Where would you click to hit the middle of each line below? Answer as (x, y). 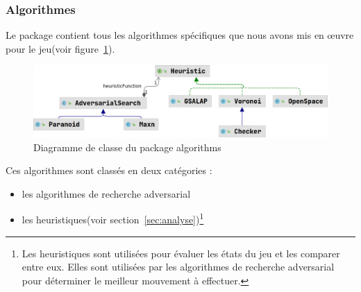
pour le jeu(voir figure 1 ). (60, 48)
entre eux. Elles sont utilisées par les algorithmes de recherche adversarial (178, 267)
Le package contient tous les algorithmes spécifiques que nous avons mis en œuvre (180, 35)
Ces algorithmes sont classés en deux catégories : (109, 170)
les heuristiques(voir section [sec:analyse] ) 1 (113, 218)
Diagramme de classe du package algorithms (127, 147)
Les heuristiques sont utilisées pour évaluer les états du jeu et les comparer (181, 253)
